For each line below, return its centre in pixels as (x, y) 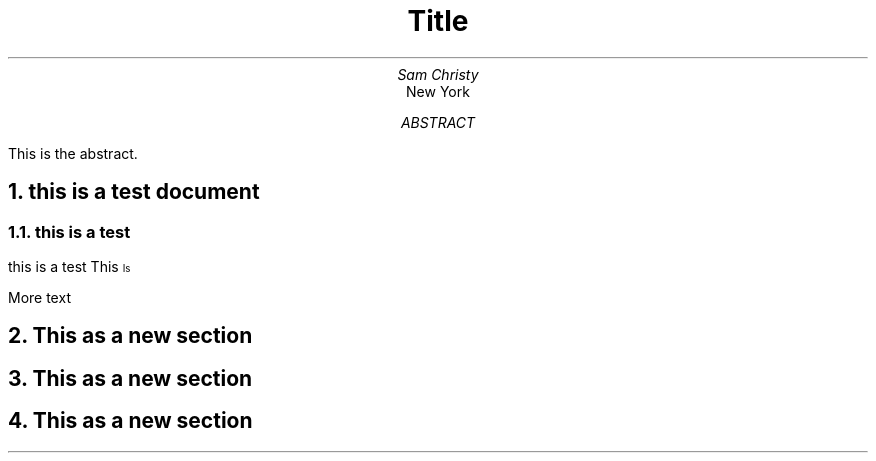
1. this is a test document (134, 192)
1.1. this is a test (69, 231)
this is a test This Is (69, 266)
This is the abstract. (73, 153)
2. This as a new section (130, 336)
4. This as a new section (130, 421)
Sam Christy (438, 74)
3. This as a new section (130, 378)
